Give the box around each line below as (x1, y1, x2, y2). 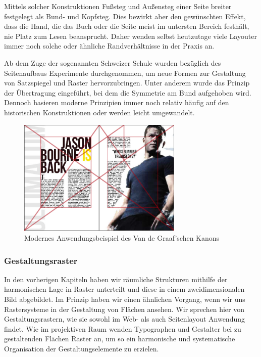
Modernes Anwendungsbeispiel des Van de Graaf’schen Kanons (24, 232, 220, 243)
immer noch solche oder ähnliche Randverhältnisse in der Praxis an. (4, 40, 215, 51)
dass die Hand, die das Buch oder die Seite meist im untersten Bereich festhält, (4, 21, 249, 31)
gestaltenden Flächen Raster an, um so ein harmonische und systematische (4, 333, 235, 344)
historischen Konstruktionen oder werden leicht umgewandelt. (4, 107, 195, 117)
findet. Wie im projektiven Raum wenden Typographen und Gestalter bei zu (4, 323, 241, 334)
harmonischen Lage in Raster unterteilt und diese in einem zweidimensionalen (4, 284, 245, 294)
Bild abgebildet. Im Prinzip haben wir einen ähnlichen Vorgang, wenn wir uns (4, 293, 245, 304)
